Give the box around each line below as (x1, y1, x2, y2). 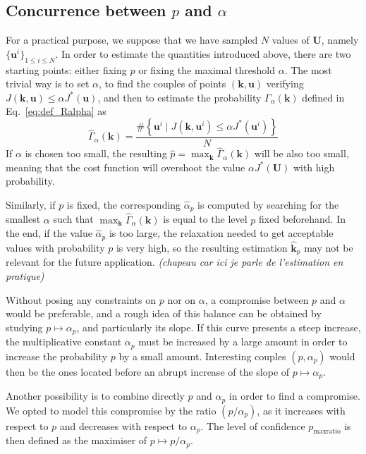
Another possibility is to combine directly (6, 388, 185, 403)
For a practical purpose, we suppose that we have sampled (6, 32, 258, 47)
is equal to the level (163, 211, 248, 226)
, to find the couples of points (99, 76, 226, 91)
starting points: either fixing (6, 62, 127, 77)
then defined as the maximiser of (6, 433, 147, 448)
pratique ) (6, 268, 44, 283)
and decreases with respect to (59, 418, 188, 433)
